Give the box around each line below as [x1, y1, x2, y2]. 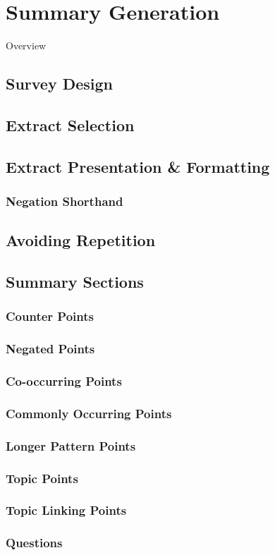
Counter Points [6, 307, 94, 325]
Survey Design [6, 73, 114, 94]
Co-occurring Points [6, 372, 122, 390]
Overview [6, 38, 47, 53]
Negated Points [6, 340, 95, 358]
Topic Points [6, 469, 78, 487]
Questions [6, 534, 63, 551]
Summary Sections [6, 271, 144, 293]
